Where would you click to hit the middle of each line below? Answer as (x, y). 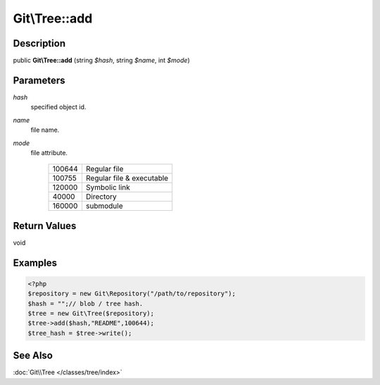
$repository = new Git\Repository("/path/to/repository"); (132, 294)
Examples (35, 263)
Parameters (39, 80)
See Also (33, 356)
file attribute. (49, 152)
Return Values (45, 226)
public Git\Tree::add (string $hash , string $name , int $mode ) (101, 61)
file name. (45, 130)
